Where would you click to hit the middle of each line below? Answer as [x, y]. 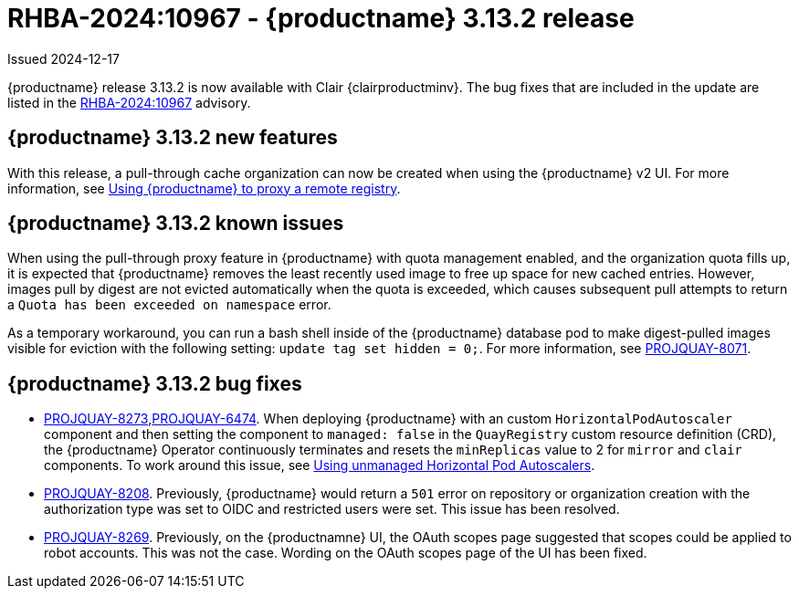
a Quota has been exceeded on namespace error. [169, 305]
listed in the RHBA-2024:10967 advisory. [129, 102]
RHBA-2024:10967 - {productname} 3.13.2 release [321, 18]
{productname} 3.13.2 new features [173, 138]
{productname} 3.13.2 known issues [176, 224]
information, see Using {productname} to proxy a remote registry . [204, 188]
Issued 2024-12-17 [63, 58]
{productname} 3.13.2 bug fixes [155, 383]
